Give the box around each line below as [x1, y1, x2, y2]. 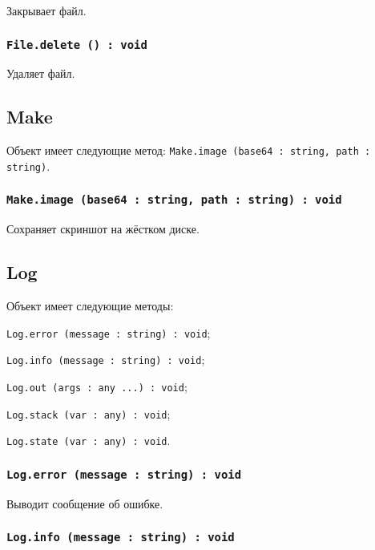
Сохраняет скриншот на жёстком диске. [6, 220, 200, 237]
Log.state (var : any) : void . [6, 432, 171, 449]
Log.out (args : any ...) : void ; [6, 378, 187, 394]
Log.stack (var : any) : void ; [6, 405, 171, 422]
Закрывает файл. [6, 2, 87, 18]
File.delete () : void [6, 38, 147, 51]
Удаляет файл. [6, 65, 75, 82]
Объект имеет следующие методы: [6, 297, 174, 314]
